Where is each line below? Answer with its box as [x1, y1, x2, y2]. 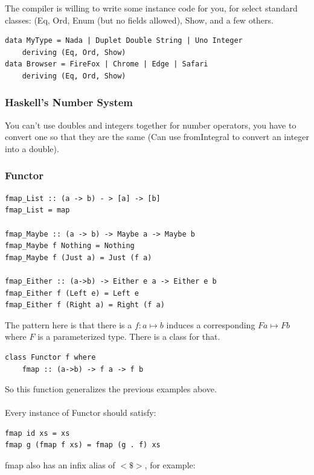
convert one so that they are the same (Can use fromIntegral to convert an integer [5, 130, 310, 143]
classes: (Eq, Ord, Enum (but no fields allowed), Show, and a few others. [5, 13, 274, 26]
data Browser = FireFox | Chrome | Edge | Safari [5, 60, 208, 69]
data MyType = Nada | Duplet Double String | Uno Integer [5, 36, 243, 45]
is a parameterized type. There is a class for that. [37, 330, 220, 343]
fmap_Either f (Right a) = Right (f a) [5, 301, 165, 310]
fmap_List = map [5, 206, 70, 215]
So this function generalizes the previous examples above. [5, 383, 217, 395]
